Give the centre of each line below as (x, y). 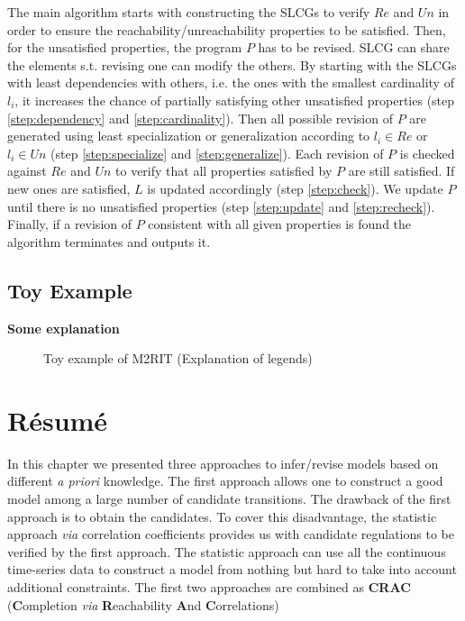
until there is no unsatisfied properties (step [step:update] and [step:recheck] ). (221, 206)
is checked (427, 153)
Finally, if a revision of (70, 224)
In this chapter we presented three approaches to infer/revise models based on (223, 463)
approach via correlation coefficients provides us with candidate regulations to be (231, 534)
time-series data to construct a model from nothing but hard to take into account (232, 569)
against (27, 171)
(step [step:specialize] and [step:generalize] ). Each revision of (217, 153)
